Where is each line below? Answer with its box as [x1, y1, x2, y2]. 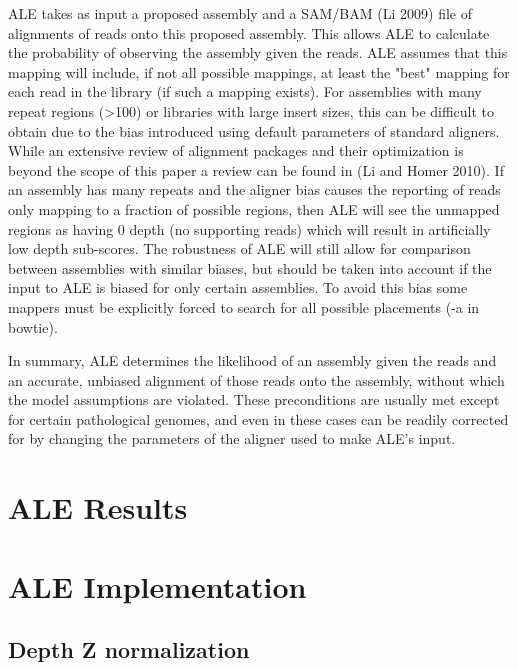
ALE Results [8, 487, 188, 528]
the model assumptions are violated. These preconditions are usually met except [8, 389, 500, 410]
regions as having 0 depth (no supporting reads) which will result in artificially [8, 218, 491, 239]
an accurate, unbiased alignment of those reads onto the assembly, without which [8, 369, 505, 390]
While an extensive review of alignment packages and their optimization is [8, 140, 464, 161]
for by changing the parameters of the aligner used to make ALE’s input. [8, 428, 456, 449]
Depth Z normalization [8, 634, 250, 665]
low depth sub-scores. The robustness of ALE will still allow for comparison [8, 238, 471, 259]
